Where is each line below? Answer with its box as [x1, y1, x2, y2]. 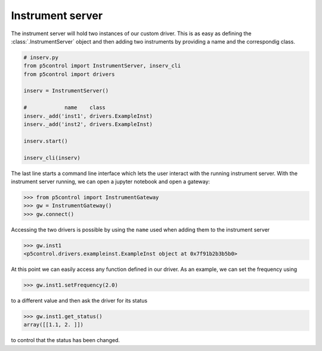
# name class [23, 104, 106, 111]
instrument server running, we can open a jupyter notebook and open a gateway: [11, 178, 210, 185]
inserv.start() [23, 137, 68, 144]
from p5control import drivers [23, 70, 116, 78]
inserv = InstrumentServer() [23, 87, 109, 94]
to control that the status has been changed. [11, 337, 120, 344]
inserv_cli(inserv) [23, 154, 80, 161]
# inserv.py [23, 54, 59, 61]
